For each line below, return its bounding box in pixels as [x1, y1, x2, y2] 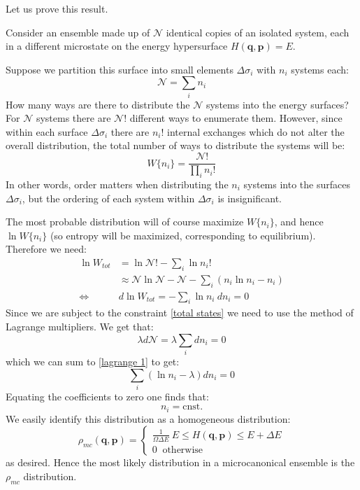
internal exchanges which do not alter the [167, 124, 345, 139]
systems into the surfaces [243, 176, 350, 191]
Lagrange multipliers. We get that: [6, 318, 154, 333]
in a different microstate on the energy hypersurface [6, 38, 228, 53]
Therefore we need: [6, 241, 87, 256]
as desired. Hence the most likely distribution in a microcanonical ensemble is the [6, 455, 355, 470]
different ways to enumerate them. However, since [129, 111, 343, 125]
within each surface [6, 124, 88, 139]
